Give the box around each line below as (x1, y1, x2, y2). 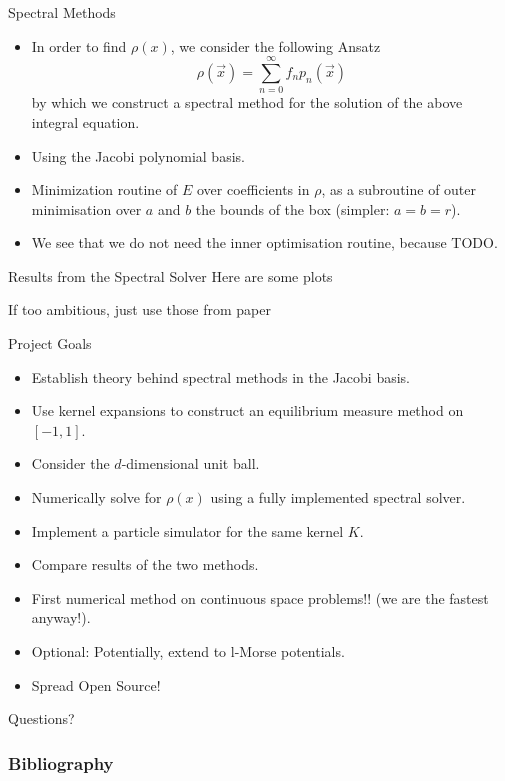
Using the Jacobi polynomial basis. (31, 145, 245, 166)
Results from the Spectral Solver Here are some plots (8, 265, 333, 286)
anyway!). (31, 607, 91, 628)
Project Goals (8, 333, 92, 354)
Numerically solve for (31, 487, 162, 508)
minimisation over (31, 198, 142, 219)
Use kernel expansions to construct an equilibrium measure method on (31, 400, 464, 421)
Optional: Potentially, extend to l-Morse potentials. (31, 641, 345, 661)
